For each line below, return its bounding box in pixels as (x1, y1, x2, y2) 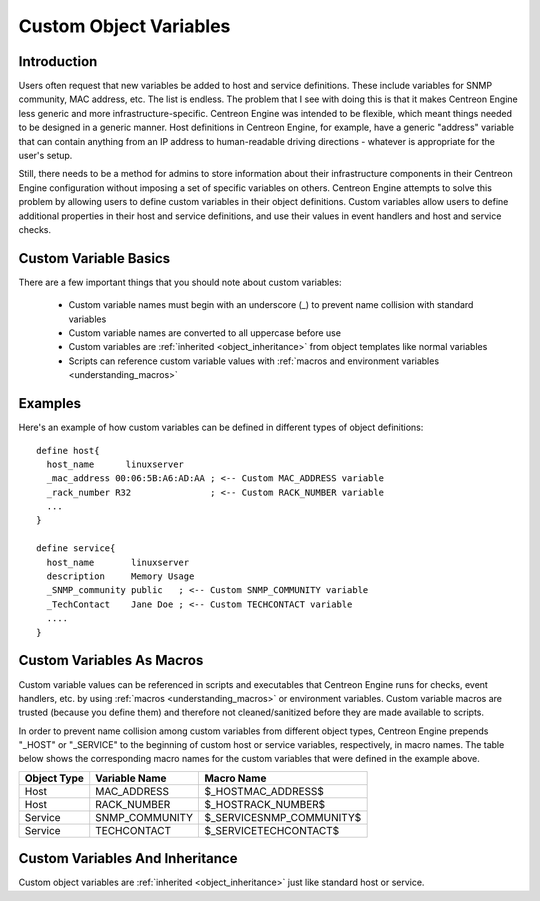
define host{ (36, 445, 100, 456)
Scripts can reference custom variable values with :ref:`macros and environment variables (68, 355, 440, 367)
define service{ (36, 543, 116, 554)
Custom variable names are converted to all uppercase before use (68, 327, 342, 339)
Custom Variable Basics (18, 250, 171, 267)
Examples (18, 395, 82, 412)
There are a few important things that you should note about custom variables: (18, 276, 342, 288)
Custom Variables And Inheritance (18, 850, 238, 867)
